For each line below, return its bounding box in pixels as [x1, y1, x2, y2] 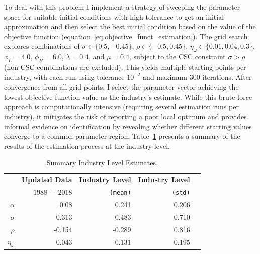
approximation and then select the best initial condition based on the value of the [4, 21, 256, 32]
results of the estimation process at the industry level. [4, 140, 170, 151]
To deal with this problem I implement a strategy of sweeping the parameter [4, 2, 240, 12]
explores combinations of [4, 41, 80, 51]
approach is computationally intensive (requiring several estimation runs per [4, 101, 239, 112]
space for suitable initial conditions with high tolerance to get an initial [4, 11, 224, 22]
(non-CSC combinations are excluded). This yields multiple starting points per [4, 61, 246, 72]
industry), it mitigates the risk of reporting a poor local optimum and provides [4, 111, 247, 121]
